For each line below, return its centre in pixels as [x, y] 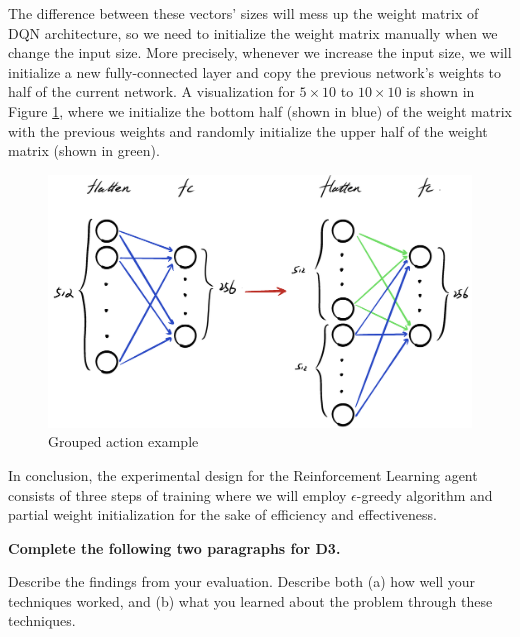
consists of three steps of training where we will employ [177, 494]
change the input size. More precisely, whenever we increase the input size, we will [260, 52]
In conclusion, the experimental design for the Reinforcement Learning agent [243, 474]
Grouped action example [123, 441]
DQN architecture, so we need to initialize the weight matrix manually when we [253, 32]
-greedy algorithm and [424, 494]
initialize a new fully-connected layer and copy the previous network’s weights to [255, 71]
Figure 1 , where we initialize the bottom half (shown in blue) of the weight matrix [260, 110]
